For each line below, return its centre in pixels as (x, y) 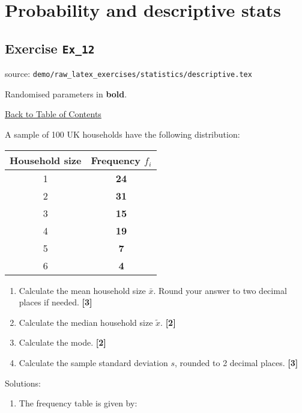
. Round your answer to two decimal (220, 290)
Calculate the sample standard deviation (93, 362)
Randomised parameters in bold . (66, 93)
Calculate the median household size (86, 322)
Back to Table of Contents (53, 114)
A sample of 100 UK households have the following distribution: (122, 134)
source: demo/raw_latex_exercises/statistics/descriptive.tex (128, 74)
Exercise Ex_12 (50, 48)
